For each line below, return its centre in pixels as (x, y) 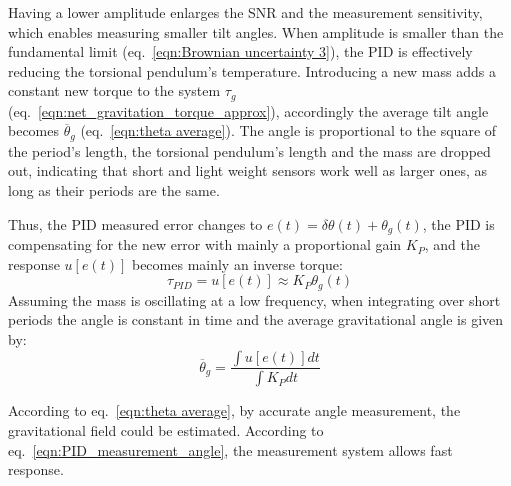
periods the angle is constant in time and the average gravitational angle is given (256, 319)
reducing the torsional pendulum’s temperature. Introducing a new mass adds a (252, 70)
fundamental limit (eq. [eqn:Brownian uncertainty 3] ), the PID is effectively (240, 51)
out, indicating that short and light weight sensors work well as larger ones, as (248, 170)
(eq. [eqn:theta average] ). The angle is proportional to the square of (288, 130)
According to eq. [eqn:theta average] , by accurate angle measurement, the (234, 410)
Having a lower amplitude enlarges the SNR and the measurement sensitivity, (245, 12)
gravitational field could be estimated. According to (166, 430)
